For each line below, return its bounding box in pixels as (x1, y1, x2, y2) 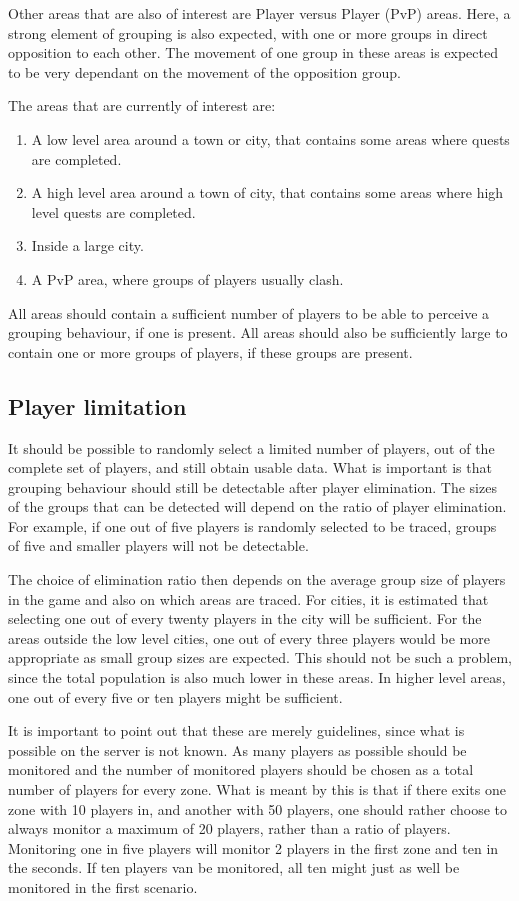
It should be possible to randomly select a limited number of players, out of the (8, 437, 495, 458)
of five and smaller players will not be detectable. (8, 535, 309, 556)
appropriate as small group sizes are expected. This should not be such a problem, (8, 647, 512, 668)
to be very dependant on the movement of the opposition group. (8, 61, 401, 82)
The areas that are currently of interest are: (8, 95, 276, 116)
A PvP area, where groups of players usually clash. (31, 268, 344, 289)
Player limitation (8, 390, 187, 421)
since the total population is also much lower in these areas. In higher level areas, (8, 667, 506, 688)
